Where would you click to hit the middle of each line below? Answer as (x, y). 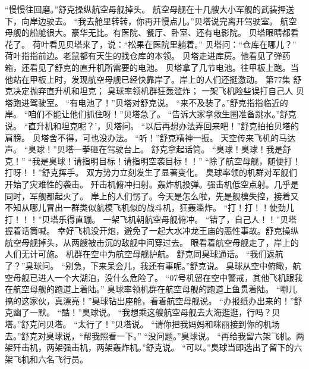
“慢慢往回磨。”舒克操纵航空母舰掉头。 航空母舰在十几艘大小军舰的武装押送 (149, 9)
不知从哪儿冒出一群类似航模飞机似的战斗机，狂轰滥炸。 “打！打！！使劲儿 (150, 207)
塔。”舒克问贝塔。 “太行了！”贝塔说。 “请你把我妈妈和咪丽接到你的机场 (142, 324)
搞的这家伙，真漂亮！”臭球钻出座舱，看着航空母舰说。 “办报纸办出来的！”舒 (154, 300)
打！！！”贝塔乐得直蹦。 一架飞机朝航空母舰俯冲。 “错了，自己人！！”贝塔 (151, 219)
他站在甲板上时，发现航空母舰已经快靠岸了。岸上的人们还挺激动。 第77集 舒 (153, 79)
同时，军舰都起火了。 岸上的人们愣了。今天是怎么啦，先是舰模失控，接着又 (152, 196)
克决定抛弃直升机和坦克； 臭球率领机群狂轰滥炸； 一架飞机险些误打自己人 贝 (154, 91)
